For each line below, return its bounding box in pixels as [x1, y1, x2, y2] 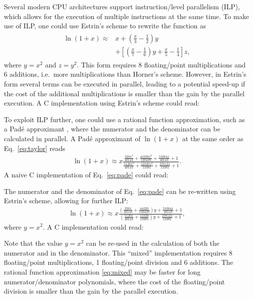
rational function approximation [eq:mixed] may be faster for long [4, 266, 201, 277]
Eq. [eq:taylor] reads [4, 143, 65, 153]
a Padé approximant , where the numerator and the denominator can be [4, 124, 220, 134]
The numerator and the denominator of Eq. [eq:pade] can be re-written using [4, 186, 236, 196]
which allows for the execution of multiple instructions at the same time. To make [4, 11, 249, 21]
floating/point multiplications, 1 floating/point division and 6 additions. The [4, 257, 233, 267]
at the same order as [182, 133, 244, 144]
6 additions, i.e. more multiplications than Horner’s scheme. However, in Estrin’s [4, 69, 247, 79]
